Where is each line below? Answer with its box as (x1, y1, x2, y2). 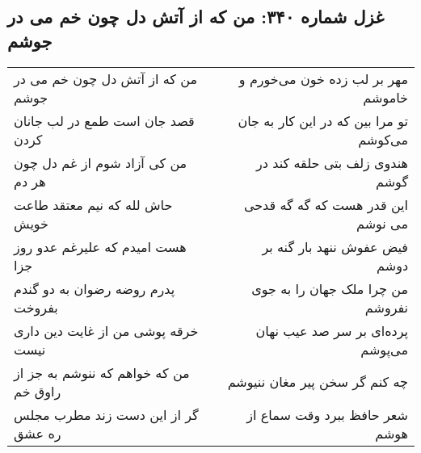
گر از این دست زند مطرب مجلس (14, 405, 199, 424)
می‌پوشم (360, 339, 408, 359)
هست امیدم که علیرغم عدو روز (14, 237, 187, 256)
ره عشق (14, 423, 61, 443)
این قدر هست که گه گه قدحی (243, 195, 408, 214)
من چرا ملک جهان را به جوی (251, 279, 408, 298)
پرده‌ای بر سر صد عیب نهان (255, 321, 408, 340)
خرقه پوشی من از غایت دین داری (14, 321, 199, 340)
